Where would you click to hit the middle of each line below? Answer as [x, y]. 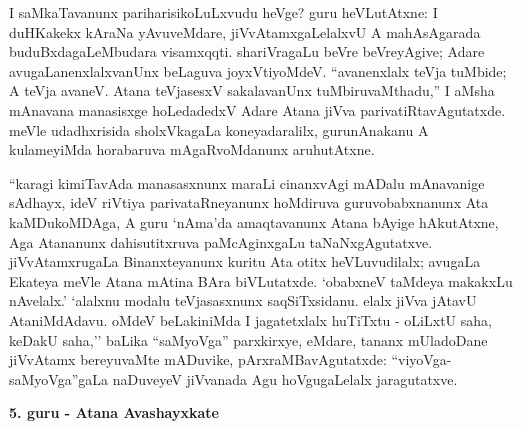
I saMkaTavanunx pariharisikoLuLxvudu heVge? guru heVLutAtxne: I [223, 12]
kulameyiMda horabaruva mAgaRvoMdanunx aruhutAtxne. [192, 149]
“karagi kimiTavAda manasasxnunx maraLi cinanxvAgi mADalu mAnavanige [247, 182]
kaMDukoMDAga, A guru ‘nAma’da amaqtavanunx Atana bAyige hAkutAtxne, [254, 221]
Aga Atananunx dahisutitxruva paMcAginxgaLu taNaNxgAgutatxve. [221, 241]
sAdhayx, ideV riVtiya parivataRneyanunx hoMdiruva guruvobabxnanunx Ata [249, 202]
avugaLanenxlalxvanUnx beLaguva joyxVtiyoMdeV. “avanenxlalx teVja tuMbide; [258, 70]
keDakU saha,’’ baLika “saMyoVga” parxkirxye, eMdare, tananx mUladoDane [248, 339]
